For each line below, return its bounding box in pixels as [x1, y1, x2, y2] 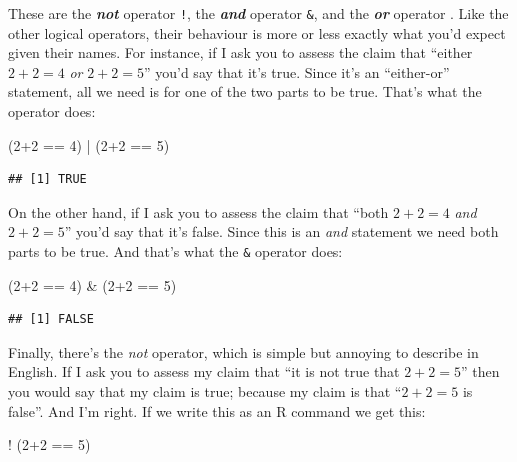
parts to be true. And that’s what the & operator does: [8, 241, 343, 261]
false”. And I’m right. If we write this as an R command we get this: [8, 400, 426, 421]
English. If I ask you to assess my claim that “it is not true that [8, 361, 400, 382]
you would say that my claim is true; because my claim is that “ [8, 381, 402, 402]
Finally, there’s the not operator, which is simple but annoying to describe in [8, 341, 479, 362]
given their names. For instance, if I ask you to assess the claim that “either [8, 42, 473, 63]
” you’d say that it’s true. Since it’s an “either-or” [143, 61, 450, 82]
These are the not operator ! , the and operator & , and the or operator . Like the [8, 3, 509, 23]
